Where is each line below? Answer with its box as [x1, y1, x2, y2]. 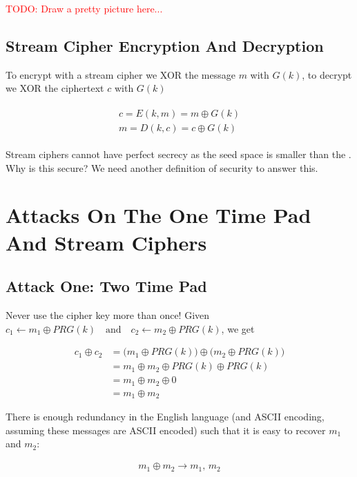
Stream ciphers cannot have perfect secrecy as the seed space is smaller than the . [6, 147, 351, 162]
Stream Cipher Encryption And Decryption [6, 35, 324, 56]
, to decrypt [302, 67, 352, 81]
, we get [221, 321, 255, 335]
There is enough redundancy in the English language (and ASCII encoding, [6, 409, 325, 424]
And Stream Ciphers [6, 228, 207, 256]
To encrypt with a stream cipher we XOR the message [6, 67, 235, 81]
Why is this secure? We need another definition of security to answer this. [6, 160, 318, 175]
